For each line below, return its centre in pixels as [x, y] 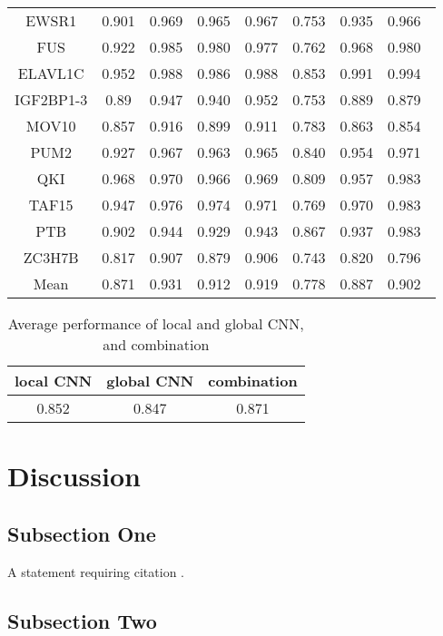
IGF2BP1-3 [51, 99]
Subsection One [82, 533]
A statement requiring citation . [96, 571]
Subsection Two [82, 620]
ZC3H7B [51, 257]
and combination [156, 344]
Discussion [74, 476]
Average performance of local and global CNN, [156, 323]
